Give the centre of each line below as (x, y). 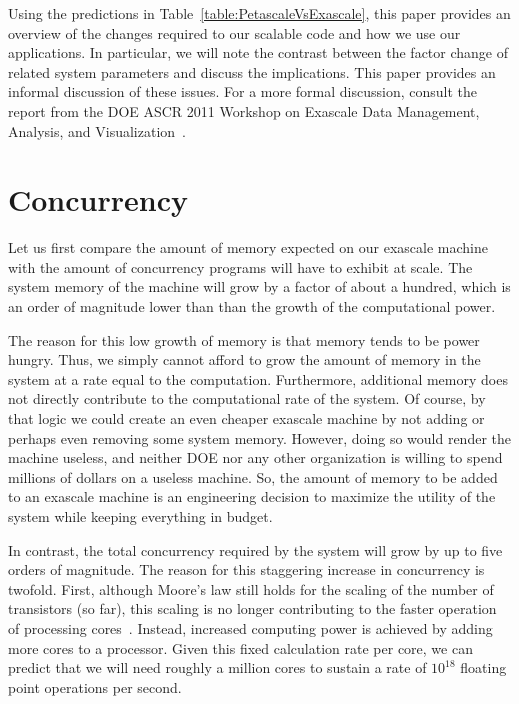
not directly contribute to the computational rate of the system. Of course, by (247, 398)
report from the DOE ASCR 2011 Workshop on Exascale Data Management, (244, 110)
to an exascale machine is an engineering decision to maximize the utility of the (252, 496)
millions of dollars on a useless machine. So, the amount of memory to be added (253, 476)
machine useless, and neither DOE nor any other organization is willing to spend (255, 457)
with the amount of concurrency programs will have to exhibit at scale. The (240, 266)
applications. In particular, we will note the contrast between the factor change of (258, 52)
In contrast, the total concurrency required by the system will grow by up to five (255, 549)
